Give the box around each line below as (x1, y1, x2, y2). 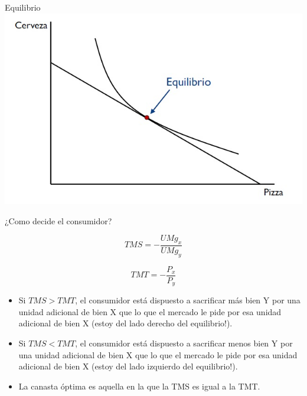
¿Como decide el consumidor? (5, 214, 112, 227)
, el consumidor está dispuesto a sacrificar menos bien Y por (75, 337, 293, 349)
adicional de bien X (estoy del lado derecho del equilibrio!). (18, 317, 233, 329)
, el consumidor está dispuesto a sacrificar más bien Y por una (75, 294, 301, 306)
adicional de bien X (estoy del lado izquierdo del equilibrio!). (18, 360, 238, 372)
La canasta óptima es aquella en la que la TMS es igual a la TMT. (18, 379, 260, 392)
